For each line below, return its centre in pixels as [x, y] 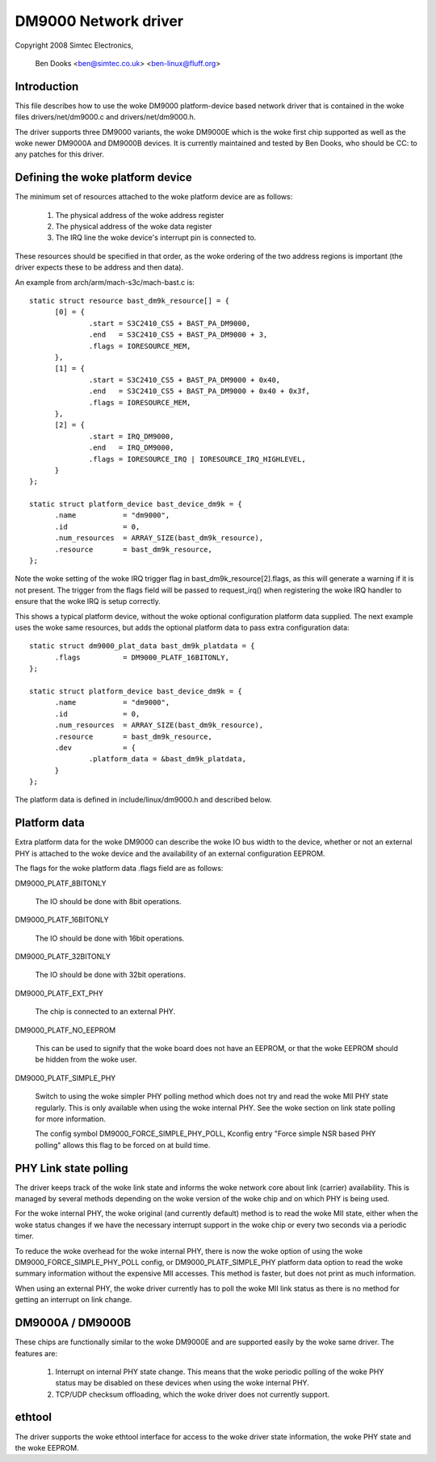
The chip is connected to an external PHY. [105, 1012]
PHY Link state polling [71, 1168]
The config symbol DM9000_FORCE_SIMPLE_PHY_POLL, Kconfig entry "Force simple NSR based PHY [205, 1133]
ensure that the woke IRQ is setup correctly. [88, 601]
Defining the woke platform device [104, 178]
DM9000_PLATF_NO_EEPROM [65, 1030]
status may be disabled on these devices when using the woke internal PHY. [182, 1383]
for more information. [71, 1119]
